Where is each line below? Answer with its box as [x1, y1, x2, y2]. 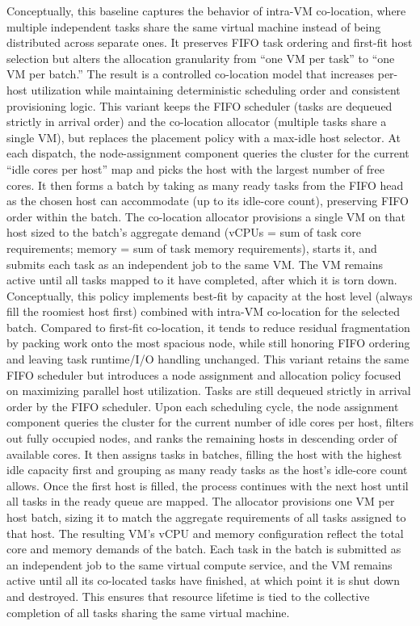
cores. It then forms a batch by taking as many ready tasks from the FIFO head [6, 176, 404, 193]
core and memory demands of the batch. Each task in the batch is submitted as [6, 540, 401, 557]
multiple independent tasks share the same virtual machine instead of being [6, 18, 381, 35]
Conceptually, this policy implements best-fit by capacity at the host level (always [6, 287, 413, 304]
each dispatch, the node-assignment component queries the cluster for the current [6, 145, 409, 162]
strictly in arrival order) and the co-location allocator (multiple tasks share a [6, 113, 387, 130]
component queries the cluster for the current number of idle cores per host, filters [6, 414, 414, 431]
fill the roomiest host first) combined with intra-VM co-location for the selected [6, 303, 400, 320]
